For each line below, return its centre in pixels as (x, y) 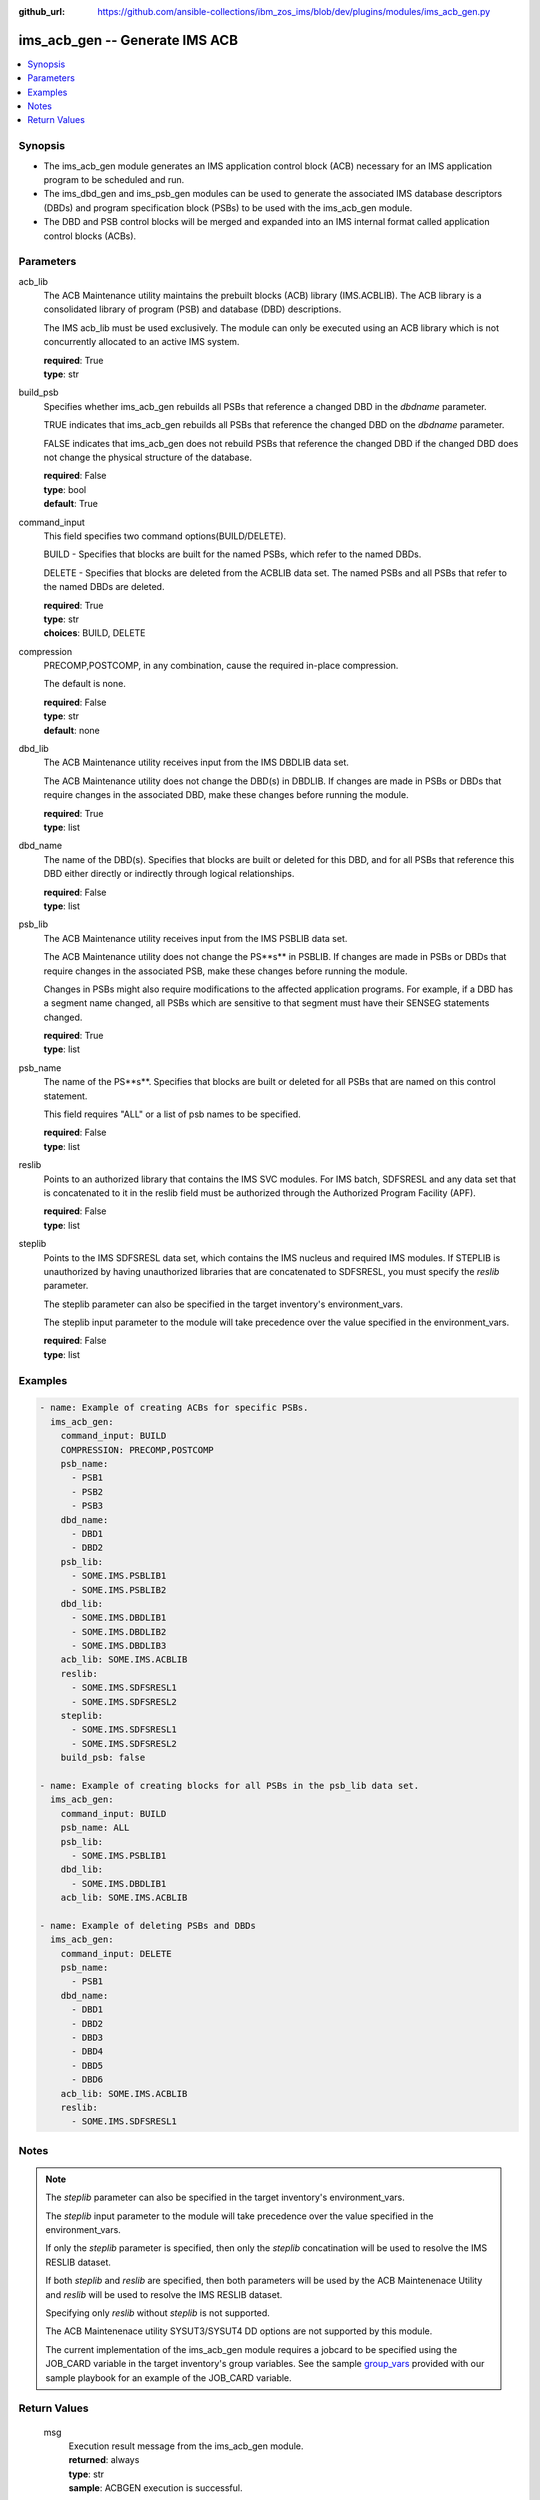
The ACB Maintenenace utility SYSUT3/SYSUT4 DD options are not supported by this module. (239, 2331)
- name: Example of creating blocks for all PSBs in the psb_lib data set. (229, 1785)
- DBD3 (87, 2037)
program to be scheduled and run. (114, 179)
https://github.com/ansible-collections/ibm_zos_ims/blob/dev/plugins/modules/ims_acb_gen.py (294, 11)
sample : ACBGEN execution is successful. (155, 2488)
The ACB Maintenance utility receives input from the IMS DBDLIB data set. (196, 762)
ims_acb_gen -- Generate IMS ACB (128, 40)
